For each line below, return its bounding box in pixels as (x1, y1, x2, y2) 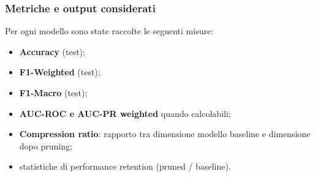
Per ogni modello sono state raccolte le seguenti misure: (5, 24, 214, 37)
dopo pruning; (19, 139, 72, 152)
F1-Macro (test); (19, 86, 88, 99)
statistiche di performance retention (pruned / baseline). (19, 160, 231, 173)
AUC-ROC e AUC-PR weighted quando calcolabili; (19, 107, 231, 119)
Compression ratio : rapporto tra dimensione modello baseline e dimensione (19, 127, 311, 140)
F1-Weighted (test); (19, 66, 101, 78)
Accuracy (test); (19, 45, 85, 58)
